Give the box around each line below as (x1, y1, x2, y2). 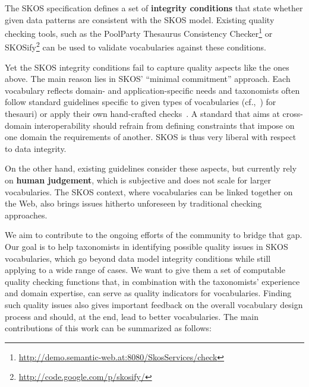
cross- (282, 107, 303, 120)
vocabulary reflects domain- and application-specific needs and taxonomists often (5, 84, 300, 96)
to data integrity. (5, 142, 67, 154)
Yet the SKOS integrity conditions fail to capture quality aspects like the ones (5, 61, 289, 73)
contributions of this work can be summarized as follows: (5, 322, 212, 334)
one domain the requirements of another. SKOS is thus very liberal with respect (5, 131, 297, 143)
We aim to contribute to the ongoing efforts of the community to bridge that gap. (5, 229, 302, 241)
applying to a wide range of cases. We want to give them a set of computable (5, 264, 285, 276)
